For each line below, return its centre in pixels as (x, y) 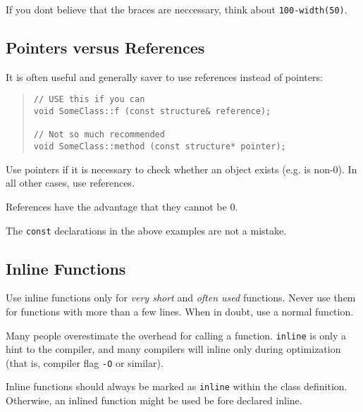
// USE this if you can (89, 100)
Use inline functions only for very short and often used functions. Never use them (181, 298)
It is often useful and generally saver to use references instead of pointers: (164, 76)
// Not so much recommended (99, 135)
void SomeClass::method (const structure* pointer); (160, 147)
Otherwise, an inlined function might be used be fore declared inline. (154, 400)
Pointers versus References (105, 48)
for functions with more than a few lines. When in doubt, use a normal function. (180, 311)
